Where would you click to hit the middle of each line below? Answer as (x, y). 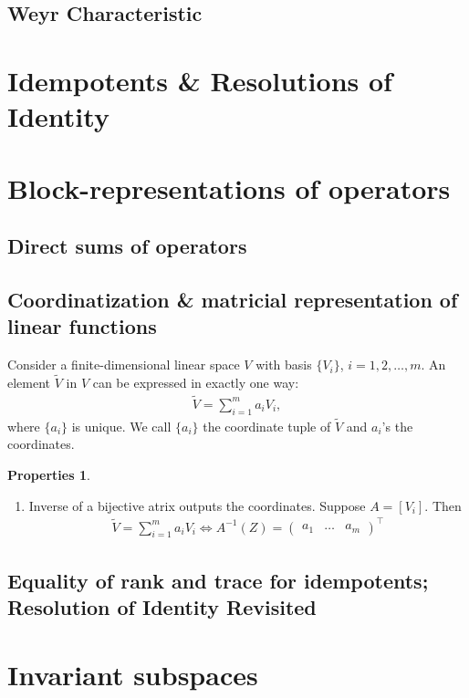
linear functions (82, 326)
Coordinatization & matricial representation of (233, 299)
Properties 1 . (49, 474)
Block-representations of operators (229, 188)
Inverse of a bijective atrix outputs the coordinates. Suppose (197, 505)
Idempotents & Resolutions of (200, 80)
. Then (443, 505)
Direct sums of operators (127, 246)
